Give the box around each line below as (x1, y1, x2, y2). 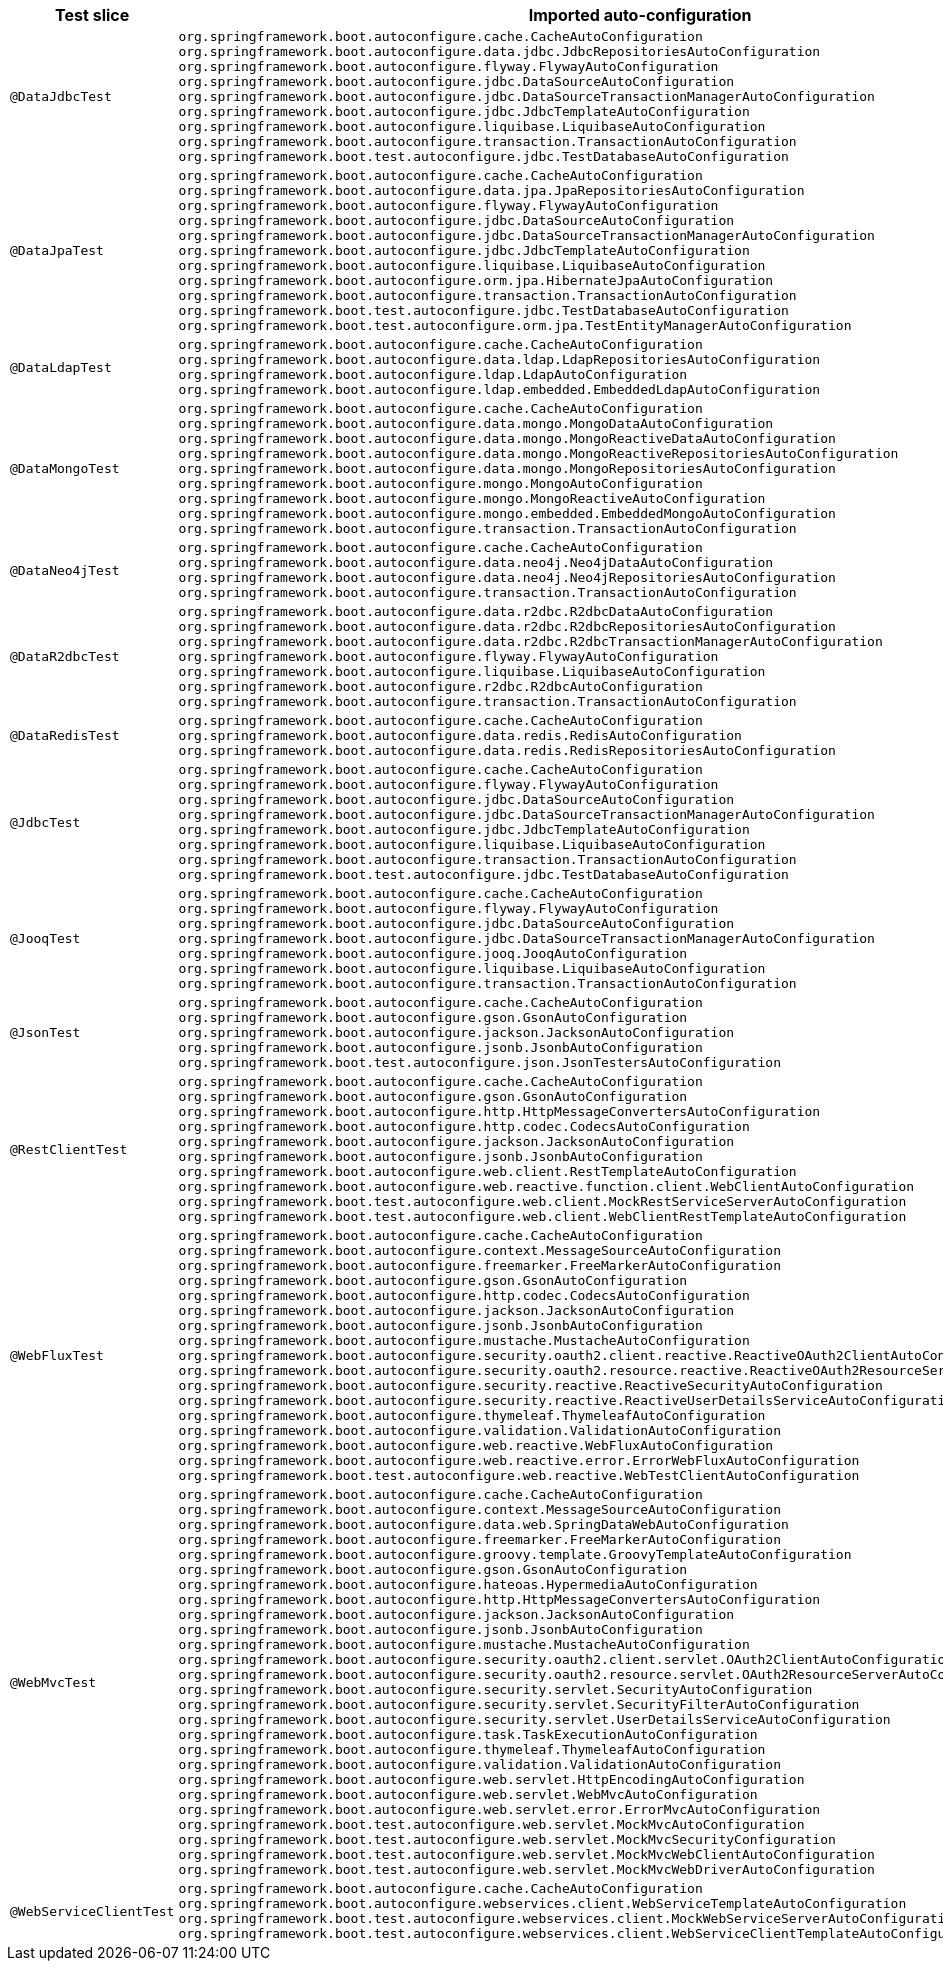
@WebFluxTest (10, 1348, 104, 1363)
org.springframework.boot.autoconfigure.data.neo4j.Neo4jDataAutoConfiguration (178, 555, 774, 570)
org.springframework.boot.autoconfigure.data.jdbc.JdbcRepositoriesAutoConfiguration (178, 44, 821, 59)
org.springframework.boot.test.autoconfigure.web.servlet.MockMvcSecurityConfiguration (178, 1832, 836, 1847)
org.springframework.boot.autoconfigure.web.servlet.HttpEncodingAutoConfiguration (178, 1772, 805, 1787)
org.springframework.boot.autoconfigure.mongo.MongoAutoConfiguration (178, 476, 703, 491)
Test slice (55, 5, 130, 25)
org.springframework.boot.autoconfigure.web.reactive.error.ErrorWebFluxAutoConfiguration (178, 1453, 860, 1468)
